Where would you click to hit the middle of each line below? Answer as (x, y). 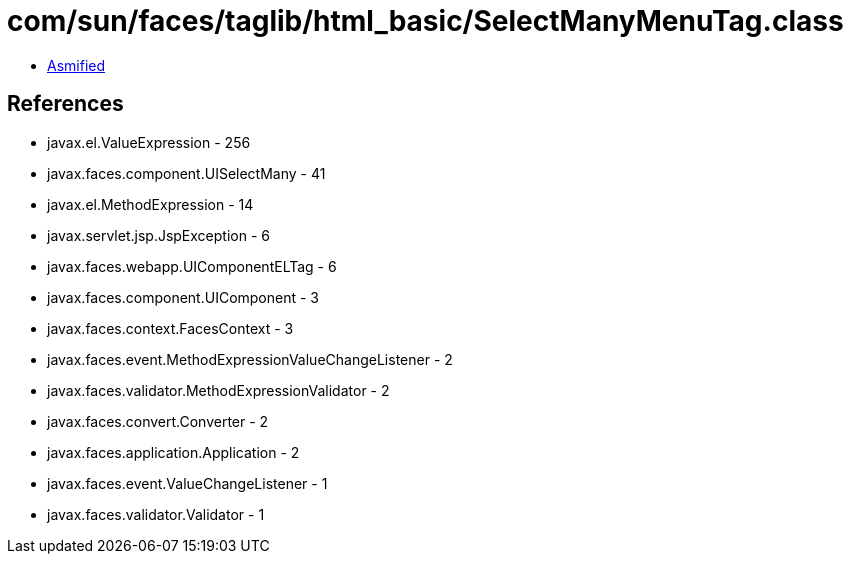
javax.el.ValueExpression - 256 (149, 142)
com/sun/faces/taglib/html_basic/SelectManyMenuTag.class (425, 21)
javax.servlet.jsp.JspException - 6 (158, 235)
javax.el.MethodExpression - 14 (150, 204)
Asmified (76, 65)
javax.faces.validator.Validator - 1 (156, 514)
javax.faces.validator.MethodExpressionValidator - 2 (218, 390)
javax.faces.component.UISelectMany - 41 (186, 173)
